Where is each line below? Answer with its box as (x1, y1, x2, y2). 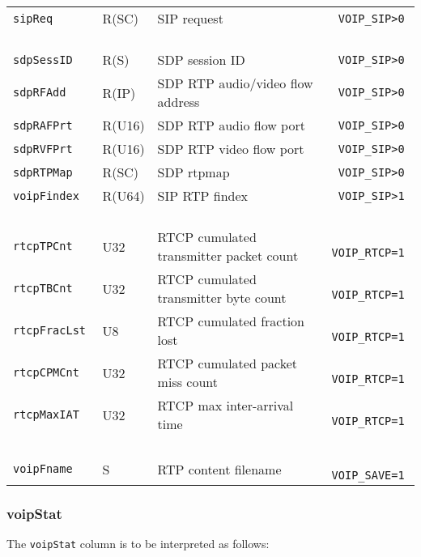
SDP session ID (157, 50, 245, 69)
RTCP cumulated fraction (157, 312, 305, 330)
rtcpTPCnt (13, 240, 73, 253)
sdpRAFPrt (13, 118, 73, 132)
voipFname (13, 462, 73, 475)
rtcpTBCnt (13, 282, 73, 295)
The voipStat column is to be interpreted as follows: (6, 535, 270, 552)
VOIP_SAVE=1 (331, 469, 405, 482)
